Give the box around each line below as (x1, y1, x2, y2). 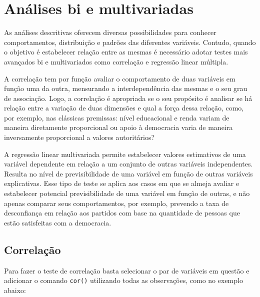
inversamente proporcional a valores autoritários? (4, 132, 155, 142)
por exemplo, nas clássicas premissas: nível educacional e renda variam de (4, 112, 229, 122)
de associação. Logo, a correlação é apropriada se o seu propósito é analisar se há (4, 92, 252, 103)
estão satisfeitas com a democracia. (4, 217, 111, 227)
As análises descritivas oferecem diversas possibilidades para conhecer (4, 27, 216, 37)
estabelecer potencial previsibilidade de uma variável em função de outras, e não (4, 188, 250, 198)
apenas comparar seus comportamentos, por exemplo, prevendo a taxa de (4, 197, 229, 208)
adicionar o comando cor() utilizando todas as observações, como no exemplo (4, 275, 243, 285)
